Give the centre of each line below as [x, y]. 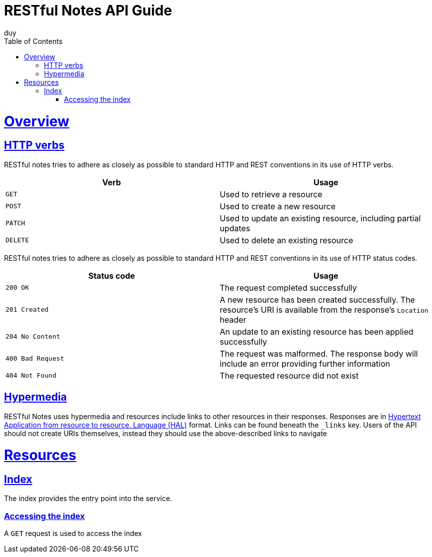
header [233, 319]
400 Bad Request [35, 359]
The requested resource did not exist [289, 375]
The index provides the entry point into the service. [88, 499]
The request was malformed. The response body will [319, 353]
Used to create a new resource [278, 206]
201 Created [27, 310]
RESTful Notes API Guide [88, 10]
